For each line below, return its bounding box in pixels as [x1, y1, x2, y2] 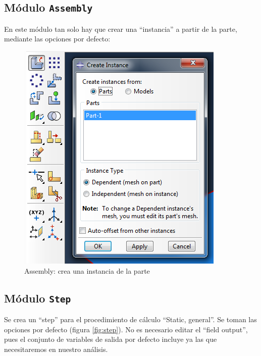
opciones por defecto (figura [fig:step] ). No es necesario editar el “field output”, [4, 324, 248, 334]
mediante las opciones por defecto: [4, 33, 111, 44]
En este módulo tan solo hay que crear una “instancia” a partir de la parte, [4, 23, 237, 34]
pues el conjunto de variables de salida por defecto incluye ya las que [4, 334, 217, 344]
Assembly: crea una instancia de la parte [24, 265, 150, 276]
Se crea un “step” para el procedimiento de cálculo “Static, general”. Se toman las [4, 314, 257, 324]
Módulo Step [4, 290, 71, 306]
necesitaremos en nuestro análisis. [4, 343, 108, 354]
